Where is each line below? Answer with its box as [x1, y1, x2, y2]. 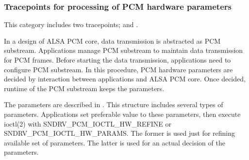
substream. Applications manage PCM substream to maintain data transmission [4, 45, 243, 55]
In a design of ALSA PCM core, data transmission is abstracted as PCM [4, 35, 221, 46]
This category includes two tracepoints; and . [4, 19, 138, 30]
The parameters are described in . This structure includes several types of [4, 99, 223, 110]
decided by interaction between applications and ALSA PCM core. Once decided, [4, 74, 246, 84]
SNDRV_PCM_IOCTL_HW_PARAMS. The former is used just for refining [4, 128, 235, 138]
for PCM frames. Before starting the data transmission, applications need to [4, 55, 231, 64]
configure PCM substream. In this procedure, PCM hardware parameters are [4, 64, 233, 74]
